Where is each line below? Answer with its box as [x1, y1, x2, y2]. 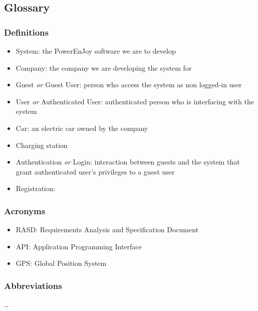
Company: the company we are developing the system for [16, 62, 192, 73]
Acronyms [4, 204, 46, 217]
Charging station [16, 139, 68, 150]
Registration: [16, 183, 56, 194]
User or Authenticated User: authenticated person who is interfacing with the [16, 96, 254, 106]
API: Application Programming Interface [16, 241, 142, 251]
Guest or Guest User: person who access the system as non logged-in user [16, 79, 242, 90]
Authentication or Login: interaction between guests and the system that [16, 157, 240, 167]
